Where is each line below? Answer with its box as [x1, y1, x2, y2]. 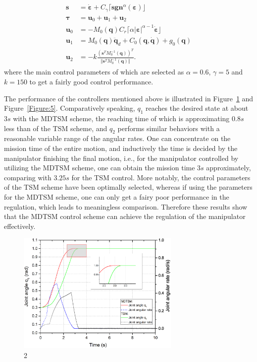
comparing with [4, 172, 51, 182]
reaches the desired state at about [145, 103, 249, 113]
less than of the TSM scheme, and [4, 123, 107, 133]
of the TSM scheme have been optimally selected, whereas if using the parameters [4, 182, 253, 192]
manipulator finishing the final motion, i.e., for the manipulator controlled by [4, 152, 239, 163]
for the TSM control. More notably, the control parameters [71, 172, 251, 182]
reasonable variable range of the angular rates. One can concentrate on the [4, 133, 231, 144]
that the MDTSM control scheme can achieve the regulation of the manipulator [4, 211, 246, 221]
